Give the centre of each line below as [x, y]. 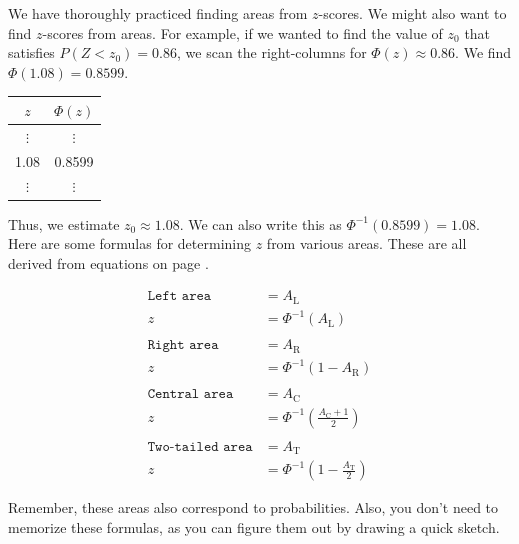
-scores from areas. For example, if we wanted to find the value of [242, 32]
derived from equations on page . [108, 262]
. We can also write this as [260, 223]
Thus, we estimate [64, 223]
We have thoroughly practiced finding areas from [158, 13]
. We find [483, 52]
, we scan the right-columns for [272, 52]
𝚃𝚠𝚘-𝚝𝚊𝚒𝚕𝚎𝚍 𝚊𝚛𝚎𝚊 [200, 446]
